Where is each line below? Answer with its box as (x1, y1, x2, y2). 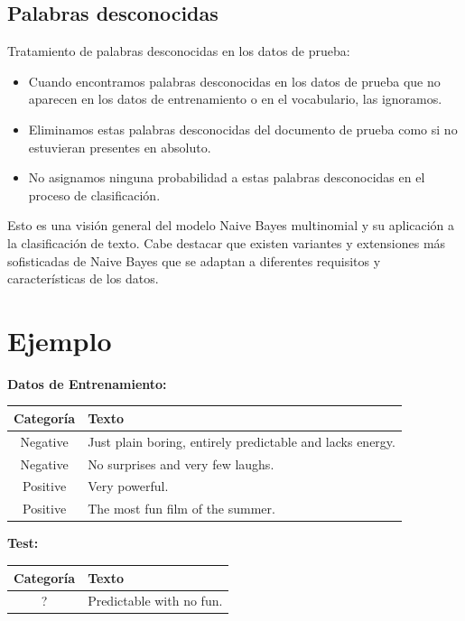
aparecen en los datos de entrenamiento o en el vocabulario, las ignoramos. (28, 89, 442, 108)
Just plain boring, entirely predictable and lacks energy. (88, 431, 395, 450)
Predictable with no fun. (88, 591, 223, 610)
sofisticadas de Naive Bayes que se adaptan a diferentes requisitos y (7, 251, 381, 270)
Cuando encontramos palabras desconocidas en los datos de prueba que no (28, 71, 441, 90)
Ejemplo (7, 321, 112, 358)
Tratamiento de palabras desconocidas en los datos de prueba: (7, 42, 350, 60)
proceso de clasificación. (28, 185, 161, 204)
